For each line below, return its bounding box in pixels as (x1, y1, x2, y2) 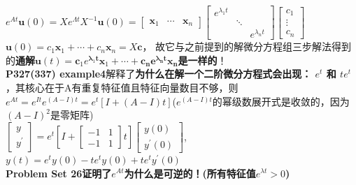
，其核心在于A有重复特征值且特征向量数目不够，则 (6, 80, 238, 95)
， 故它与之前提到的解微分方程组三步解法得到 (142, 39, 352, 54)
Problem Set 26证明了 (6, 165, 112, 180)
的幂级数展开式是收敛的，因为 (212, 94, 350, 108)
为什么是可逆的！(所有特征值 (124, 165, 256, 180)
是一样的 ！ (178, 52, 227, 67)
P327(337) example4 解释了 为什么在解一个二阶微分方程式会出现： (6, 66, 312, 81)
